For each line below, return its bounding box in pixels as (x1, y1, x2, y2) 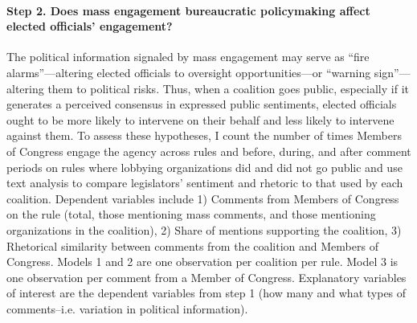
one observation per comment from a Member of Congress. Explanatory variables (6, 268, 407, 285)
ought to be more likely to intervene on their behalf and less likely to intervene (6, 111, 395, 128)
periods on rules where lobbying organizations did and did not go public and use (6, 158, 403, 175)
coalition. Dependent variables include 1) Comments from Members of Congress (6, 190, 399, 206)
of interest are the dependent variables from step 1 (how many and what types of (6, 284, 407, 301)
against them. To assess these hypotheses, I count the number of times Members (6, 127, 402, 144)
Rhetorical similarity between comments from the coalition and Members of (6, 237, 378, 254)
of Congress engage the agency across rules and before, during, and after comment (6, 142, 411, 159)
